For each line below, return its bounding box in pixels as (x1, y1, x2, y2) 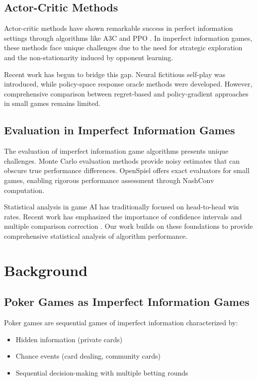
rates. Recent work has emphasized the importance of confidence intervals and (4, 211, 242, 221)
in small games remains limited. (4, 98, 100, 108)
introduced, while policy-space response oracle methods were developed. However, (4, 79, 253, 89)
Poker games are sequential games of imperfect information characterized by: (4, 317, 238, 328)
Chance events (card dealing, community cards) (15, 351, 161, 361)
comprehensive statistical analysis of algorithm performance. (4, 230, 188, 241)
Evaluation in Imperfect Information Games (4, 122, 235, 138)
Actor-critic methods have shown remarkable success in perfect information (4, 23, 233, 33)
